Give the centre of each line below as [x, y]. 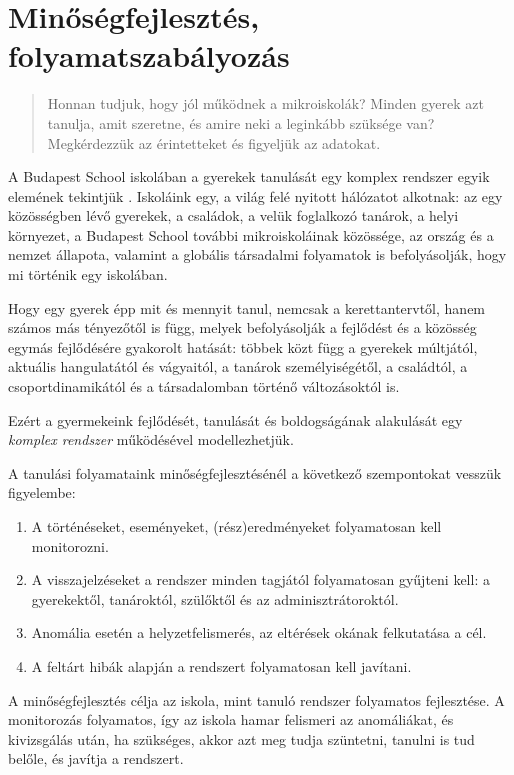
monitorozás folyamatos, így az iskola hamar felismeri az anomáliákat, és [231, 719]
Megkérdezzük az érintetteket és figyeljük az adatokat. [214, 142]
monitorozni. [70, 545]
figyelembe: [42, 492]
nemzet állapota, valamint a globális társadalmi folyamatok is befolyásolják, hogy [257, 254]
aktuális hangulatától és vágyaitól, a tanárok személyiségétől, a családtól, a [238, 366]
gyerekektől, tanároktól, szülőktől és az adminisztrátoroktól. [215, 598]
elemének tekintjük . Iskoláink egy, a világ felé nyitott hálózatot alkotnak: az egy [255, 195]
